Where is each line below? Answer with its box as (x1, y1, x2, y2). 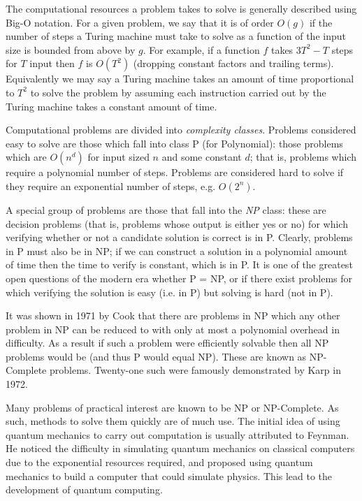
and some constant (161, 150, 242, 164)
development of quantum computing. (6, 482, 163, 497)
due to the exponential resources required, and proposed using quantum (6, 455, 313, 470)
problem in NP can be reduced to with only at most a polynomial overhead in (6, 321, 340, 336)
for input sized (87, 150, 150, 164)
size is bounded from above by (6, 42, 136, 57)
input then (29, 56, 75, 71)
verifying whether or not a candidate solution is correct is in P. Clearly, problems (6, 230, 353, 245)
